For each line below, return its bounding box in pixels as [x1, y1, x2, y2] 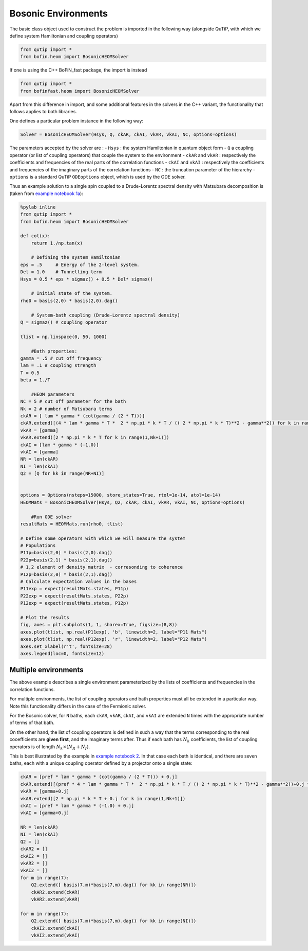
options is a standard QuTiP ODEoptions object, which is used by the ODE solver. [9, 173, 186, 180]
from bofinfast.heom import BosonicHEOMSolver [20, 88, 140, 94]
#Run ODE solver [31, 514, 72, 520]
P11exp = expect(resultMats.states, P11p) [20, 586, 129, 592]
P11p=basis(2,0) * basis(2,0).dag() [20, 550, 113, 556]
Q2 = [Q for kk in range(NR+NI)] [20, 471, 105, 477]
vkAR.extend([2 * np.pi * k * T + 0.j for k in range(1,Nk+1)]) [20, 796, 186, 801]
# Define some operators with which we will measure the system [20, 535, 186, 541]
